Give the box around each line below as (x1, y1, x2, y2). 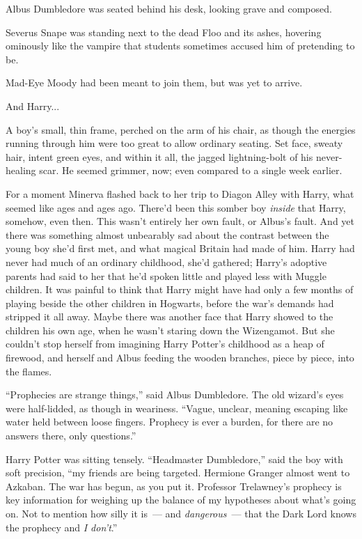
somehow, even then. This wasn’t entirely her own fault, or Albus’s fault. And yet (6, 214, 355, 228)
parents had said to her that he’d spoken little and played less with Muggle (6, 268, 326, 283)
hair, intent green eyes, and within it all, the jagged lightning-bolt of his (6, 149, 313, 164)
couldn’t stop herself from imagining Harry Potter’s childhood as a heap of (6, 336, 324, 351)
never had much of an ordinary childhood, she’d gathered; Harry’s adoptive (6, 254, 327, 269)
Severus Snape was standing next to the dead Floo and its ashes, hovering (6, 24, 322, 39)
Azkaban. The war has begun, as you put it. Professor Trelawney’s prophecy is (6, 478, 342, 493)
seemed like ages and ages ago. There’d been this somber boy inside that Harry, (6, 200, 346, 214)
